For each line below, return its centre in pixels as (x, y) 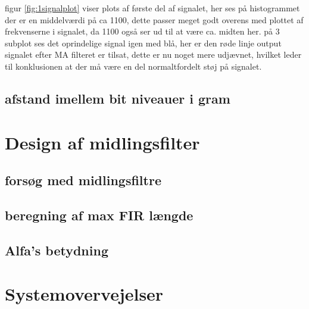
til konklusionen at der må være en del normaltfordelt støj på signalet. (133, 66)
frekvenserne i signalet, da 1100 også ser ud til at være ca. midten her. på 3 (142, 31)
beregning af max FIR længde (99, 215)
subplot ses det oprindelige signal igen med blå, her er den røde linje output (143, 43)
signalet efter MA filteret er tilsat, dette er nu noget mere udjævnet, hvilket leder (153, 54)
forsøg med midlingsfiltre (83, 180)
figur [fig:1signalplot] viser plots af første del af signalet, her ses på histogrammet (152, 8)
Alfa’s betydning (57, 250)
